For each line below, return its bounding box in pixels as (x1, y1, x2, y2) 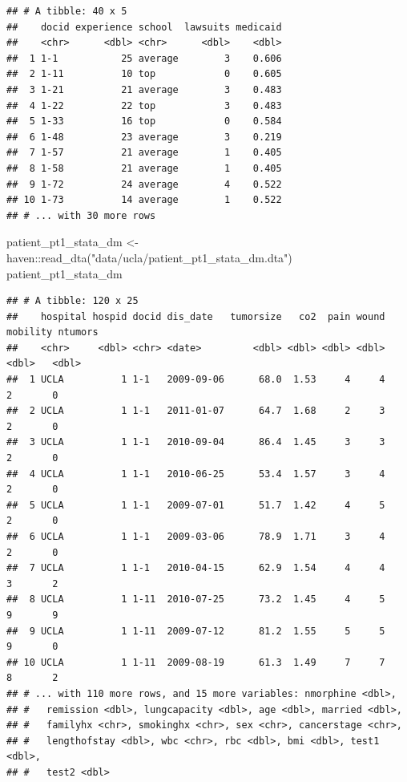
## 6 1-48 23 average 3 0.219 (6, 131, 282, 143)
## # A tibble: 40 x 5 (6, 6, 127, 17)
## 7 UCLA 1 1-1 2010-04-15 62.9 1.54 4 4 (6, 562, 385, 574)
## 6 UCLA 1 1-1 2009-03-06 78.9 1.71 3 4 (6, 531, 385, 542)
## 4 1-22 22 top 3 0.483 (6, 99, 282, 111)
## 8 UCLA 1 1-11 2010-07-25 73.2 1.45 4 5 (6, 594, 385, 606)
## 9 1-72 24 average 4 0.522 (6, 178, 282, 190)
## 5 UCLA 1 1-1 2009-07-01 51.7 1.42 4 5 (6, 499, 385, 511)
